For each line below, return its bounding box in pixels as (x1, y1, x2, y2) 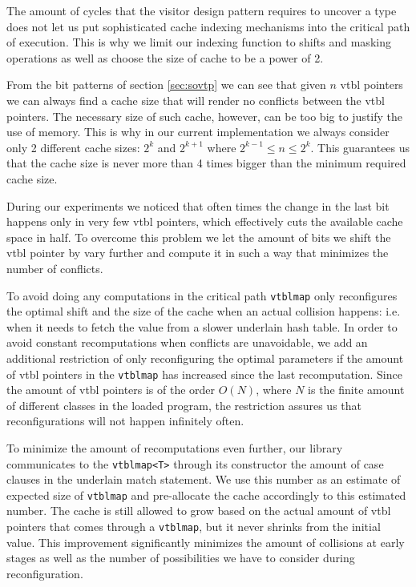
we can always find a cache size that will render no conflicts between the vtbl (6, 91, 385, 108)
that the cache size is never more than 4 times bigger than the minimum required (6, 155, 406, 171)
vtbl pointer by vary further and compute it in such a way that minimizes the (6, 244, 389, 261)
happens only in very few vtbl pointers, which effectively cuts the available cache (6, 213, 403, 230)
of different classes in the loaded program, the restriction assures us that (6, 396, 361, 413)
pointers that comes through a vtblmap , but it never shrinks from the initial (6, 518, 381, 535)
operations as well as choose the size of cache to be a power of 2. (6, 49, 324, 66)
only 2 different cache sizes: (6, 139, 140, 155)
